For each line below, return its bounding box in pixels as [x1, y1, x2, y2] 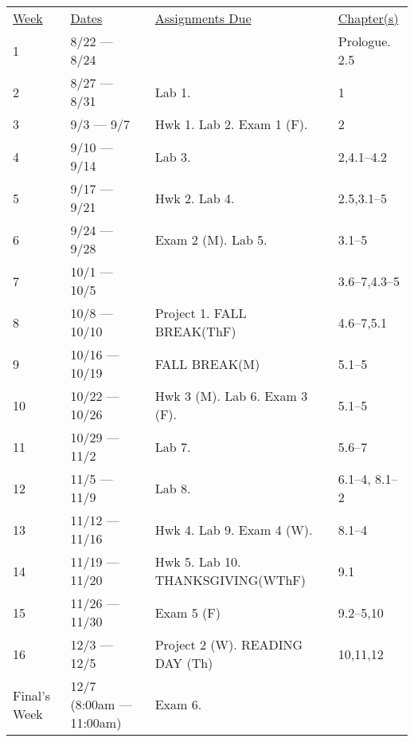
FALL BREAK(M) [154, 354, 260, 373]
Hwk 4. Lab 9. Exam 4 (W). [154, 520, 313, 539]
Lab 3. [154, 147, 191, 166]
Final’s [13, 685, 50, 705]
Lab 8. [154, 478, 191, 497]
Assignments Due [154, 9, 252, 27]
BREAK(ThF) [154, 322, 236, 340]
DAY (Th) [154, 654, 213, 672]
